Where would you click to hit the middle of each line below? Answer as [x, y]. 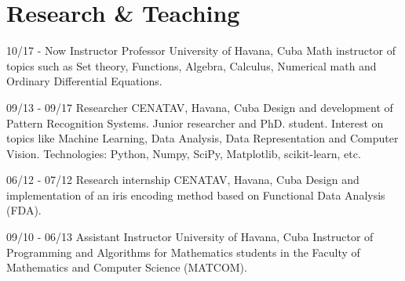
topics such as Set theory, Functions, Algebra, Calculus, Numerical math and [192, 65]
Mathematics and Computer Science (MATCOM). [127, 267]
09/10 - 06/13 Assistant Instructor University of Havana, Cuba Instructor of [190, 237]
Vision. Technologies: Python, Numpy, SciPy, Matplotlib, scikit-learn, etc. [184, 153]
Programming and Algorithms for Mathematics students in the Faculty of [183, 252]
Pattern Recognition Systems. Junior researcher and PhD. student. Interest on [195, 122]
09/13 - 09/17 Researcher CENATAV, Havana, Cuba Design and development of [200, 107]
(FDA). [24, 210]
